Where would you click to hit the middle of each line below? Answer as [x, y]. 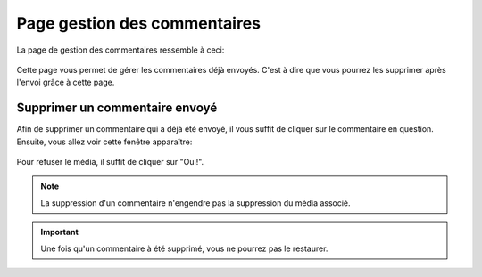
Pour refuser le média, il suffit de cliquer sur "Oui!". [110, 162]
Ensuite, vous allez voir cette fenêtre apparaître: [104, 142]
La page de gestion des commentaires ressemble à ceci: [120, 50]
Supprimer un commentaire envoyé [117, 108]
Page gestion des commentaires [138, 23]
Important [60, 232]
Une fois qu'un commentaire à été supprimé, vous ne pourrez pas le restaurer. [184, 248]
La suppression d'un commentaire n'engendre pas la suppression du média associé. [196, 203]
